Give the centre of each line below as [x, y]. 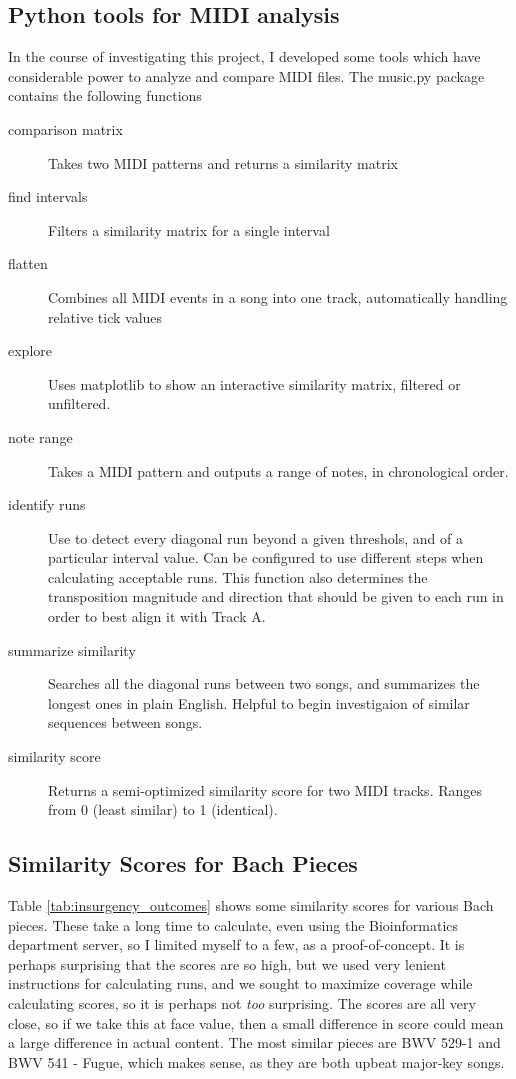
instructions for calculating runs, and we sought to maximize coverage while [240, 983]
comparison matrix [65, 128]
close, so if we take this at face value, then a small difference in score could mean [256, 1022]
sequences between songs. [125, 722]
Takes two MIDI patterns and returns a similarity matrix [223, 162]
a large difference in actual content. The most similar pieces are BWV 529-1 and [254, 1042]
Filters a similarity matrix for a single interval [189, 229]
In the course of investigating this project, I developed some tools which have [244, 56]
